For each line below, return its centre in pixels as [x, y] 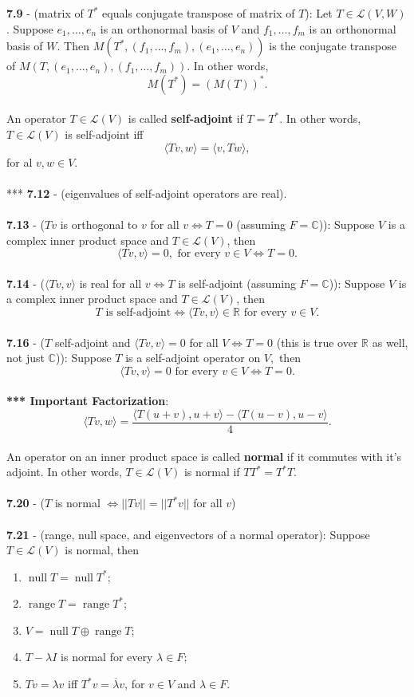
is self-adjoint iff [104, 134]
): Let [319, 13]
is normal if [212, 472]
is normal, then [102, 550]
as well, [390, 342]
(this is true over [317, 342]
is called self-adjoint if [185, 118]
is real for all [110, 283]
